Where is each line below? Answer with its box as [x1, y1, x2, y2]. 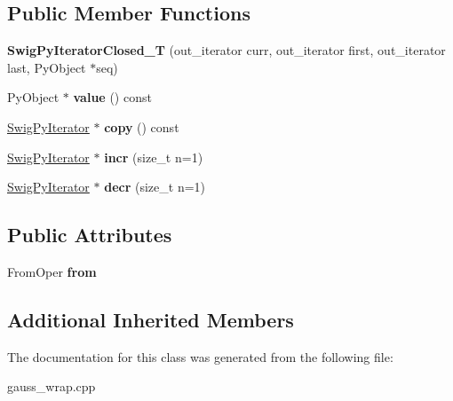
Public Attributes [7, 221, 172, 248]
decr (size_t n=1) [104, 177, 206, 196]
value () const [73, 88, 152, 106]
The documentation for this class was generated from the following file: [7, 347, 393, 366]
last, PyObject [7, 58, 86, 76]
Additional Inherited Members [7, 305, 294, 333]
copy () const [104, 117, 179, 136]
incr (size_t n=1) [104, 147, 203, 166]
